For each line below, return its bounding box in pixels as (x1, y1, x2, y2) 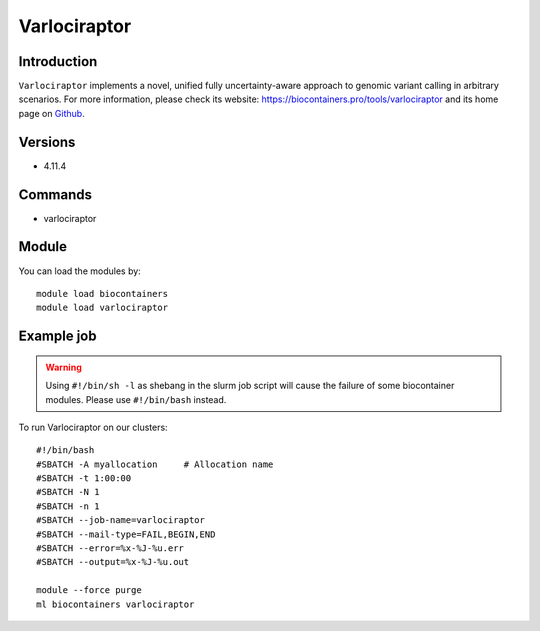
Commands (18, 186, 93, 203)
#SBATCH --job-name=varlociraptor (36, 515, 205, 526)
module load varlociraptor (36, 302, 169, 314)
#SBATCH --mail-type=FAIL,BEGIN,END (36, 528, 216, 540)
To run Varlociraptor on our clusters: (18, 421, 169, 433)
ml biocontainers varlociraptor (36, 598, 195, 610)
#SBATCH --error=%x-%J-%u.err (36, 543, 185, 554)
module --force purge (36, 585, 142, 596)
